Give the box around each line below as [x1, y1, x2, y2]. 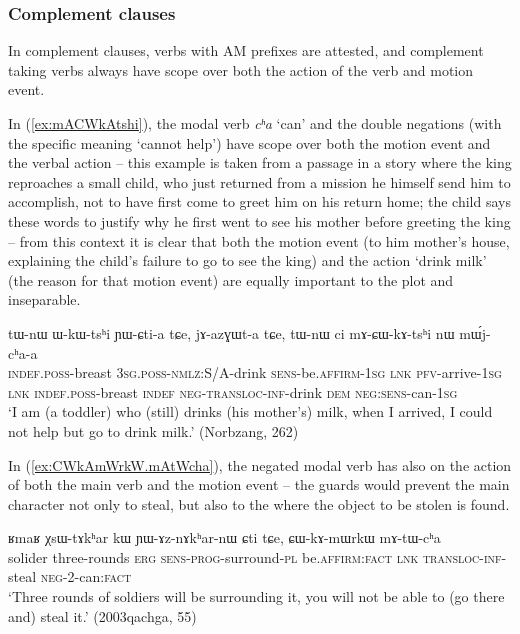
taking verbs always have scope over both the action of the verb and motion [8, 59, 474, 80]
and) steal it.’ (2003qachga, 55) [8, 605, 197, 626]
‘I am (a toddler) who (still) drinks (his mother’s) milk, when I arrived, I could [8, 401, 493, 422]
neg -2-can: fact [40, 566, 132, 587]
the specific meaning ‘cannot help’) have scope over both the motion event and [8, 132, 491, 153]
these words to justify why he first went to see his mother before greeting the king [8, 210, 511, 231]
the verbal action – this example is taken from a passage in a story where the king [8, 152, 512, 173]
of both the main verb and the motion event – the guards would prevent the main [8, 474, 510, 495]
